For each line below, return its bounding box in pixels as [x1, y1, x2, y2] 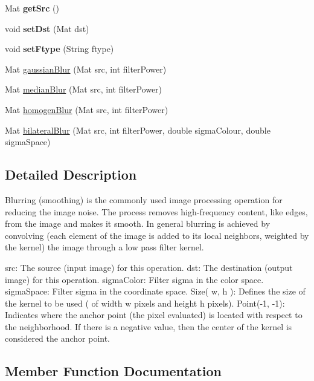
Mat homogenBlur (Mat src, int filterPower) [5, 103, 168, 116]
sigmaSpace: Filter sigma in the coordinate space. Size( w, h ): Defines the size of [5, 285, 306, 298]
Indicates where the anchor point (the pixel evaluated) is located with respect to [5, 308, 303, 321]
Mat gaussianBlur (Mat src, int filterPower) [5, 62, 167, 75]
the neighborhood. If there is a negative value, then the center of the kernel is [5, 320, 292, 333]
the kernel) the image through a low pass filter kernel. [5, 241, 204, 253]
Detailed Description [5, 165, 137, 184]
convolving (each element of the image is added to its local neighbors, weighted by [5, 229, 309, 241]
